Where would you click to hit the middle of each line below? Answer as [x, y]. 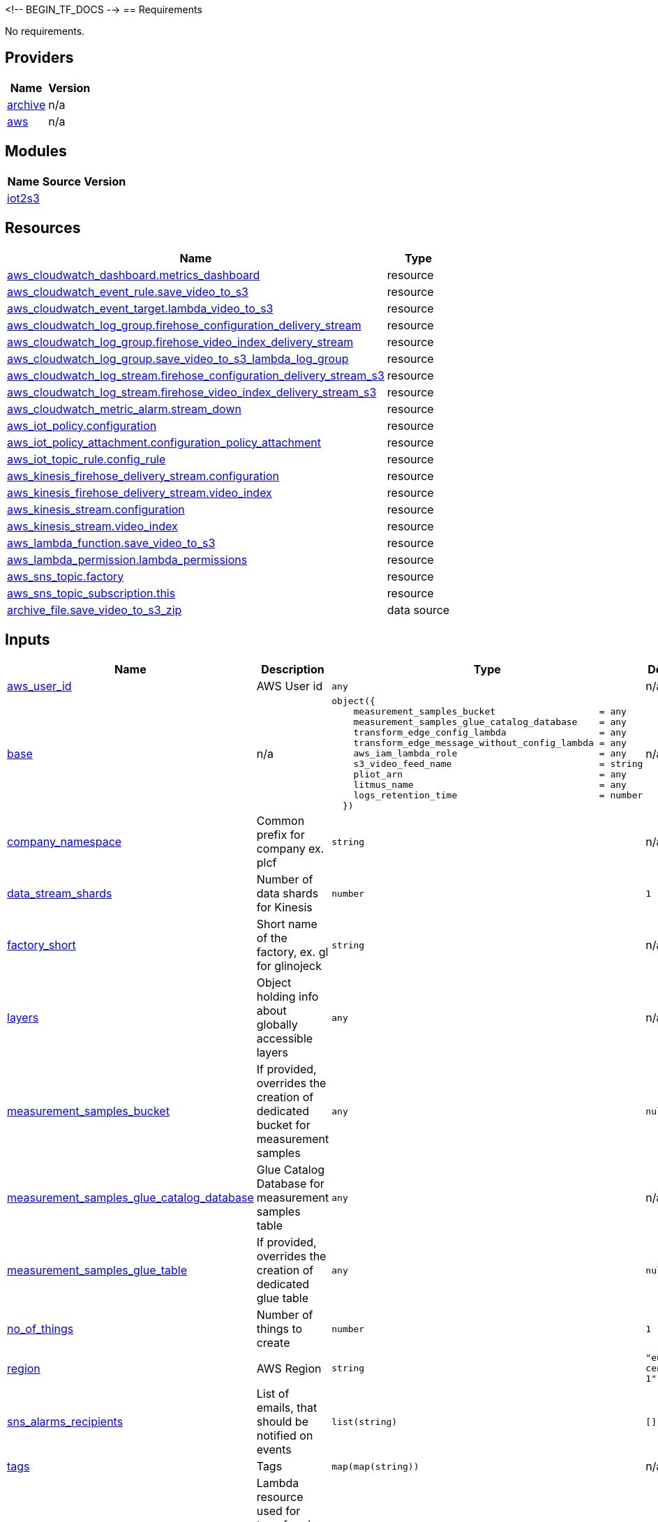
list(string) [365, 1422]
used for [278, 1511]
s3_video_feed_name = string [498, 764]
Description [293, 670]
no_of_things [40, 1329]
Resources [43, 228]
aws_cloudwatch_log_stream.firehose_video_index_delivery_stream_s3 [192, 392]
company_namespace [65, 842]
